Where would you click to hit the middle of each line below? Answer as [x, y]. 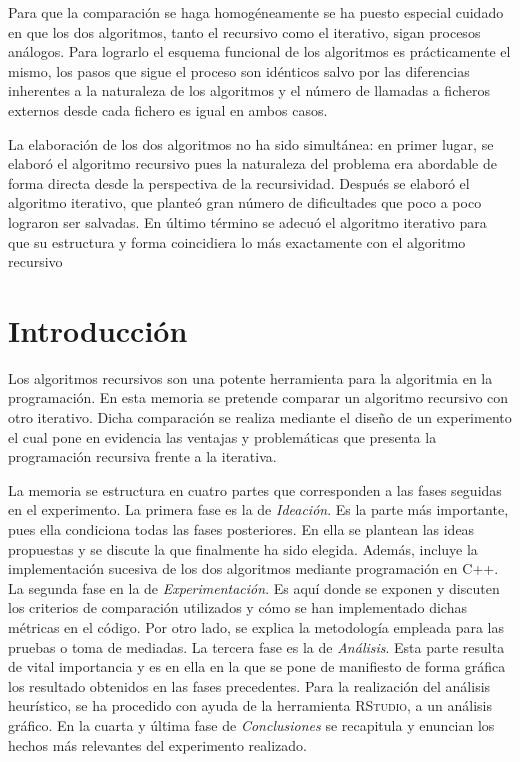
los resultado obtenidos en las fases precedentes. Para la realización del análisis [249, 685]
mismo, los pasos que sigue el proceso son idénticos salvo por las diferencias [239, 70]
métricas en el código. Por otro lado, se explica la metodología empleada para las [256, 626]
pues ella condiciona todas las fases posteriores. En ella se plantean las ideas [241, 529]
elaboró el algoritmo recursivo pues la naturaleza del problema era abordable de [252, 163]
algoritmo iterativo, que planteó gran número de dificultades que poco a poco [245, 202]
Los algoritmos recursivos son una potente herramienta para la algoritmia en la [250, 377]
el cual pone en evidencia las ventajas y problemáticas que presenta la [222, 436]
